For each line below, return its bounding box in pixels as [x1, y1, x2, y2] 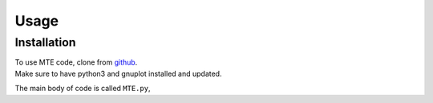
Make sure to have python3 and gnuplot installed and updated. [14, 69, 222, 78]
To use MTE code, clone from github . [14, 57, 138, 67]
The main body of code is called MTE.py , [14, 84, 151, 93]
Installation [14, 35, 76, 50]
